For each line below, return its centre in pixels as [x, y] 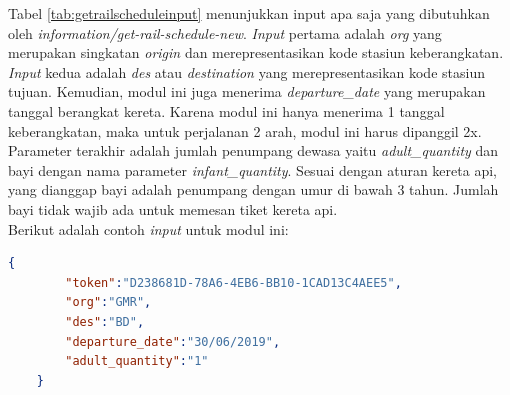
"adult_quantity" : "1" [137, 361]
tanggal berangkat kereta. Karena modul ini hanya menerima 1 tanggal [226, 110]
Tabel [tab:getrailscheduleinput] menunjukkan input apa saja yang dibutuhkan [249, 13]
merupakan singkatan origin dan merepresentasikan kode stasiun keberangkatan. [256, 52]
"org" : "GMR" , [108, 302]
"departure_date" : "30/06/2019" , [173, 341]
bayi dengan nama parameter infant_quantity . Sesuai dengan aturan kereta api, [252, 169]
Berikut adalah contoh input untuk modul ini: [148, 228]
